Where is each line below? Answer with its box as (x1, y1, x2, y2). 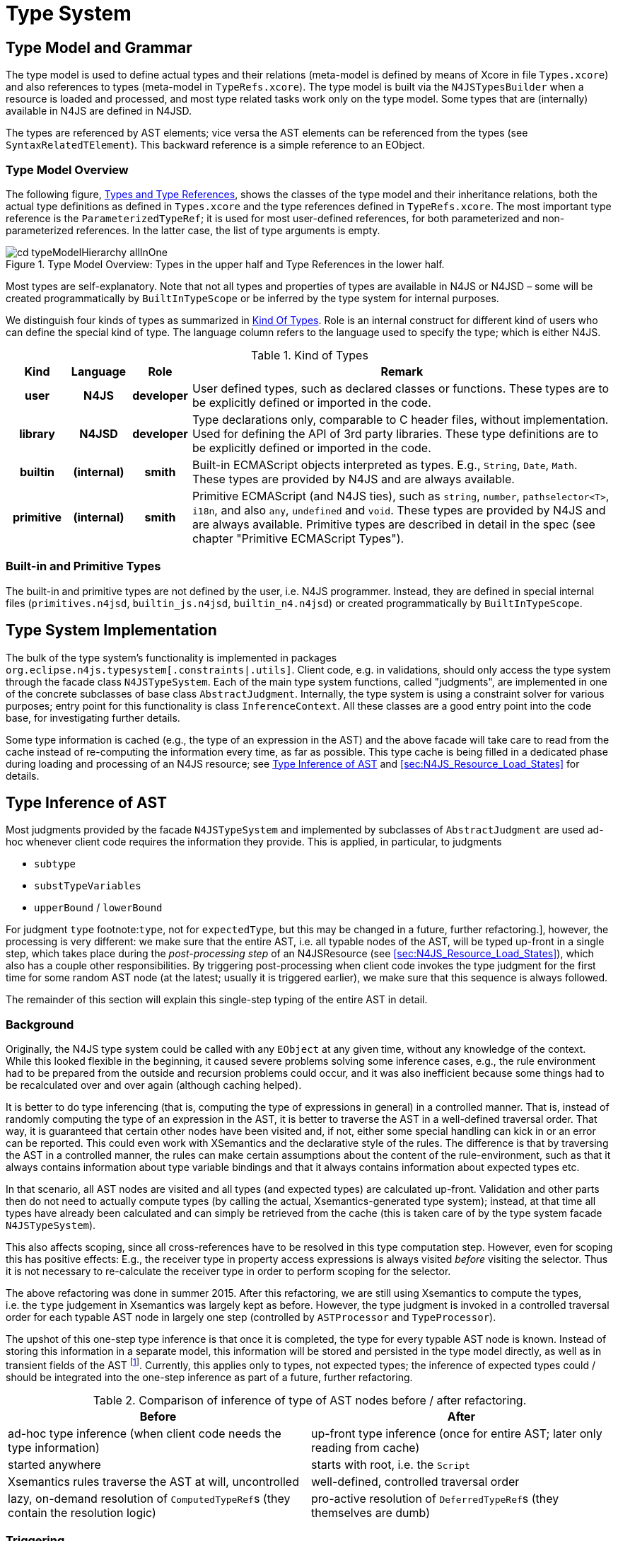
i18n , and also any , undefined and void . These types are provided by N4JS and (192, 502, 606, 517)
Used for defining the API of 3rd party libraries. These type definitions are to (192, 426, 598, 441)
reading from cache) (311, 1440, 420, 1455)
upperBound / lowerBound (34, 901, 163, 914)
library (19, 426, 55, 441)
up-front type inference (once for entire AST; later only (311, 1426, 602, 1441)
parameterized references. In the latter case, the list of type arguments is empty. (6, 224, 380, 236)
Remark (380, 364, 424, 379)
